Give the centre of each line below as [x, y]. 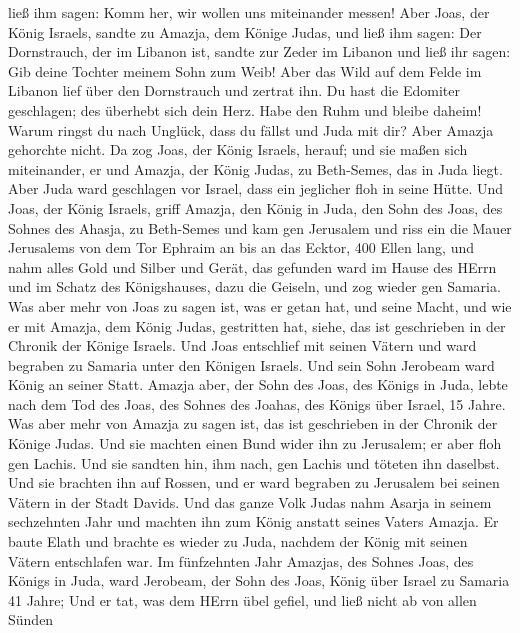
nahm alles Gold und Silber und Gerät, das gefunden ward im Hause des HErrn [252, 266]
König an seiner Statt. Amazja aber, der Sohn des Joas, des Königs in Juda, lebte [258, 384]
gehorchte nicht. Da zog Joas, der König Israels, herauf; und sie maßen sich [238, 149]
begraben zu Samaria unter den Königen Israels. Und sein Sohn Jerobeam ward [251, 364]
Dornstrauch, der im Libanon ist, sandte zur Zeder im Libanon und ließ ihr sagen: [259, 51]
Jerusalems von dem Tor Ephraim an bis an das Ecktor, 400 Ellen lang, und [241, 247]
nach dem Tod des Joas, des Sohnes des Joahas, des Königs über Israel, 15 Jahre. [257, 403]
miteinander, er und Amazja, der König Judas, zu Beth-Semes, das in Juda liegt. [255, 168]
